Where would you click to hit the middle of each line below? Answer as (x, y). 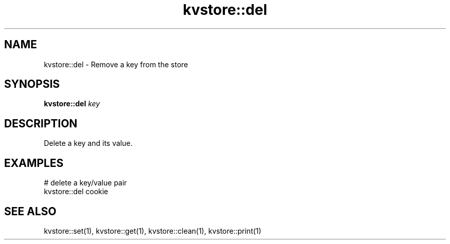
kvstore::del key (72, 104)
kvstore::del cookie (76, 192)
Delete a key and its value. (88, 143)
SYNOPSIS (32, 84)
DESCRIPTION (41, 123)
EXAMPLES (34, 163)
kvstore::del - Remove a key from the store (116, 64)
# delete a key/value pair (85, 183)
